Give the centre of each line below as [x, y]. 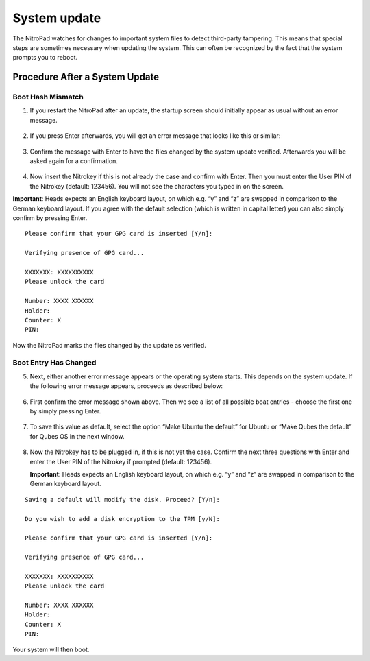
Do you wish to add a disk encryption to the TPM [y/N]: [123, 519]
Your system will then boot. [51, 649]
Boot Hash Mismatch [48, 97]
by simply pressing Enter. [65, 411]
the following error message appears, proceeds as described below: [126, 386]
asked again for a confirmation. [74, 161]
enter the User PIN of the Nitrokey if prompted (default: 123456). [121, 461]
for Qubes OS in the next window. [77, 436]
